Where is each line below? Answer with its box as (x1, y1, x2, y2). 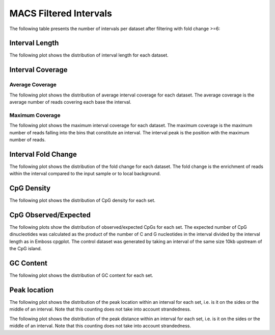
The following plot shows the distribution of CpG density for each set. (9, 197, 155, 204)
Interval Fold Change (9, 150, 77, 158)
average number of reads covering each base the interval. (9, 99, 132, 105)
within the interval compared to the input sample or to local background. (9, 171, 161, 177)
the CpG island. (9, 246, 42, 252)
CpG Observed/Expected (9, 210, 91, 219)
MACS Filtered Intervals (9, 8, 112, 19)
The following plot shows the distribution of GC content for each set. (9, 272, 153, 278)
